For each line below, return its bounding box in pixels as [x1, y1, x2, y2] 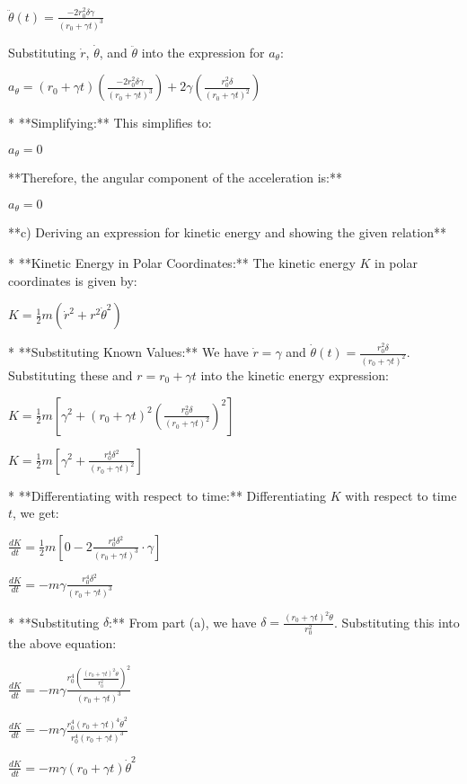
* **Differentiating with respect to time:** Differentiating [8, 486, 327, 504]
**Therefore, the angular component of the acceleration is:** [8, 168, 343, 187]
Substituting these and [8, 365, 133, 384]
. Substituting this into [333, 612, 460, 631]
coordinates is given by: [8, 271, 137, 290]
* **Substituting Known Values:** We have [8, 343, 249, 361]
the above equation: [8, 634, 117, 653]
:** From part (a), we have [109, 612, 257, 631]
